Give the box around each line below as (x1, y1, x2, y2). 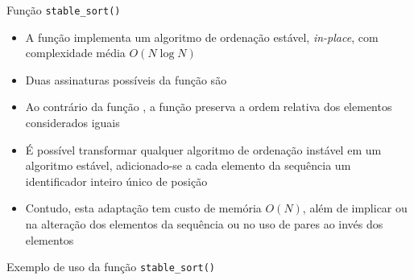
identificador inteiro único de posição (25, 172, 208, 189)
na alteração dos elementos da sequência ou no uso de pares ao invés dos (25, 216, 383, 232)
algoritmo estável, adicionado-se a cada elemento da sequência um (25, 157, 351, 174)
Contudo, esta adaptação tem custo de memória (25, 200, 262, 216)
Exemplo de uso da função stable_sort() (6, 258, 216, 275)
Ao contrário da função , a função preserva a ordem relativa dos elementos (25, 98, 392, 115)
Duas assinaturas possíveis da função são (25, 71, 227, 88)
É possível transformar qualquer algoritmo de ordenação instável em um (25, 141, 382, 158)
